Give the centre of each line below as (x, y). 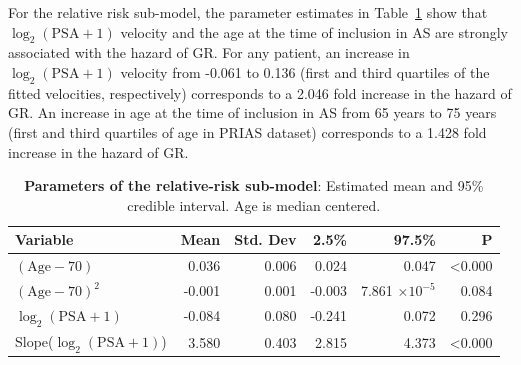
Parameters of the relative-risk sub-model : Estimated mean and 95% (254, 185)
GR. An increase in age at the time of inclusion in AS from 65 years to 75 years (252, 112)
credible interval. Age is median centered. (254, 204)
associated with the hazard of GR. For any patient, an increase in (209, 52)
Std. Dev (265, 239)
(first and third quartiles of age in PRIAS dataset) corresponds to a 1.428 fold (247, 131)
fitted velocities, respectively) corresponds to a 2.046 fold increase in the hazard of (260, 92)
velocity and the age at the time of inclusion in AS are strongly (314, 31)
